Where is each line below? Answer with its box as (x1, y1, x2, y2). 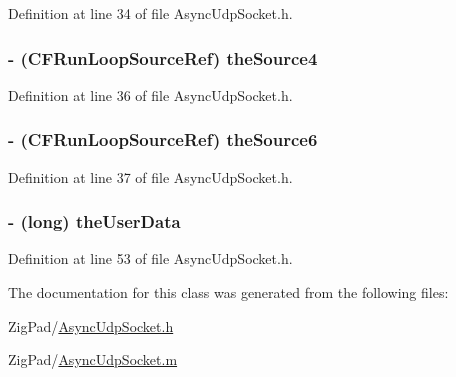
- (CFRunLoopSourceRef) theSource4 (8, 45, 318, 70)
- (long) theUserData (8, 209, 181, 234)
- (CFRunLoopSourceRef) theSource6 (8, 127, 318, 152)
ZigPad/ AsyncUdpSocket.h (8, 315, 174, 336)
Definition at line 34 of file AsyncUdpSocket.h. (8, 3, 293, 23)
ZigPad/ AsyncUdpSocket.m (8, 349, 178, 370)
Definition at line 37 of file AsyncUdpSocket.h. (8, 166, 293, 187)
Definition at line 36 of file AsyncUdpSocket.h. (8, 84, 293, 105)
